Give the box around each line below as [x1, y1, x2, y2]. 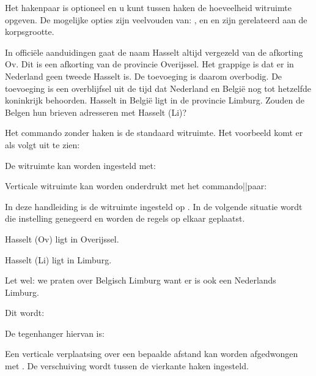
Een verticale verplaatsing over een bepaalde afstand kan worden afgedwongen [5, 347, 298, 360]
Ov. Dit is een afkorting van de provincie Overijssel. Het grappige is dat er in [5, 58, 294, 70]
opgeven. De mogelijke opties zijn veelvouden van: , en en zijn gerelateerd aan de [5, 13, 307, 26]
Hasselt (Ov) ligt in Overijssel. [5, 232, 119, 245]
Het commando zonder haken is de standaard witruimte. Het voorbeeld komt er [5, 126, 303, 139]
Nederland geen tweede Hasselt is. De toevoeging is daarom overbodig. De [5, 69, 282, 82]
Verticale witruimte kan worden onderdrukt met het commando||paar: [5, 179, 267, 192]
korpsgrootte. [5, 25, 54, 38]
